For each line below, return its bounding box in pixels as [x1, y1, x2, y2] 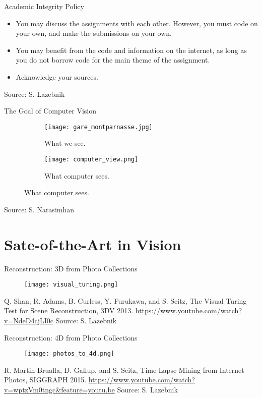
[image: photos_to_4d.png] [24, 350, 114, 358]
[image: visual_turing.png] [24, 281, 118, 289]
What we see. [44, 138, 86, 148]
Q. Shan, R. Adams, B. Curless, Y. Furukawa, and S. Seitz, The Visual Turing [4, 295, 247, 306]
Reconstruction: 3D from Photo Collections [4, 263, 138, 273]
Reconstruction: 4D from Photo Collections [4, 332, 138, 343]
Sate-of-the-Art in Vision [4, 234, 181, 254]
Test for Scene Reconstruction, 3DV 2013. [4, 305, 134, 316]
